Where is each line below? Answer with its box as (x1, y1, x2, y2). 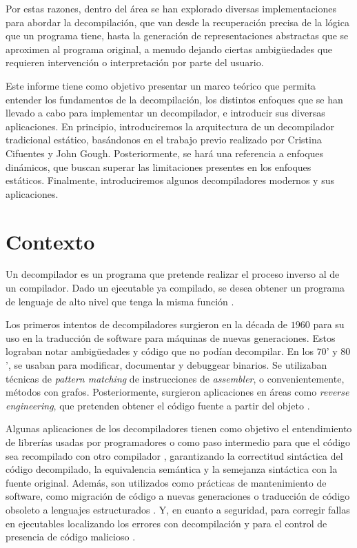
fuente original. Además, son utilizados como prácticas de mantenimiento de (6, 475, 327, 489)
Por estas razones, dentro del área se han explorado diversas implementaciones (6, 1, 337, 15)
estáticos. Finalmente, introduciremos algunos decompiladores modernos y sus (6, 173, 334, 187)
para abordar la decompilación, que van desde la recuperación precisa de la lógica (6, 14, 349, 29)
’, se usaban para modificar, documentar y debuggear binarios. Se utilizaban (6, 358, 327, 372)
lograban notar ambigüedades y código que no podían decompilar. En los (6, 344, 314, 358)
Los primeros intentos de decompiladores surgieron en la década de (6, 317, 288, 332)
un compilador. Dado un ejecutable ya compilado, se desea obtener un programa (6, 281, 345, 295)
